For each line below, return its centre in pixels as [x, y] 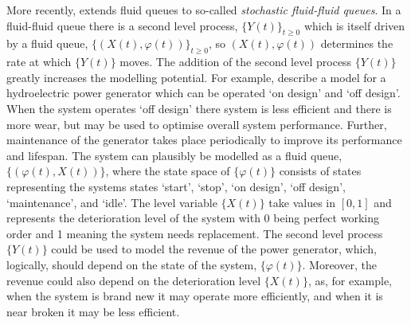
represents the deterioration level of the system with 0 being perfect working [193, 218]
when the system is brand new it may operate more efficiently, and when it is [195, 296]
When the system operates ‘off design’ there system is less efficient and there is [199, 108]
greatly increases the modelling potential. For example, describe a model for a [196, 77]
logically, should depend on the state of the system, [132, 264]
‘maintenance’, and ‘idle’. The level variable [112, 202]
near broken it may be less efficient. [93, 311]
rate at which [39, 62]
